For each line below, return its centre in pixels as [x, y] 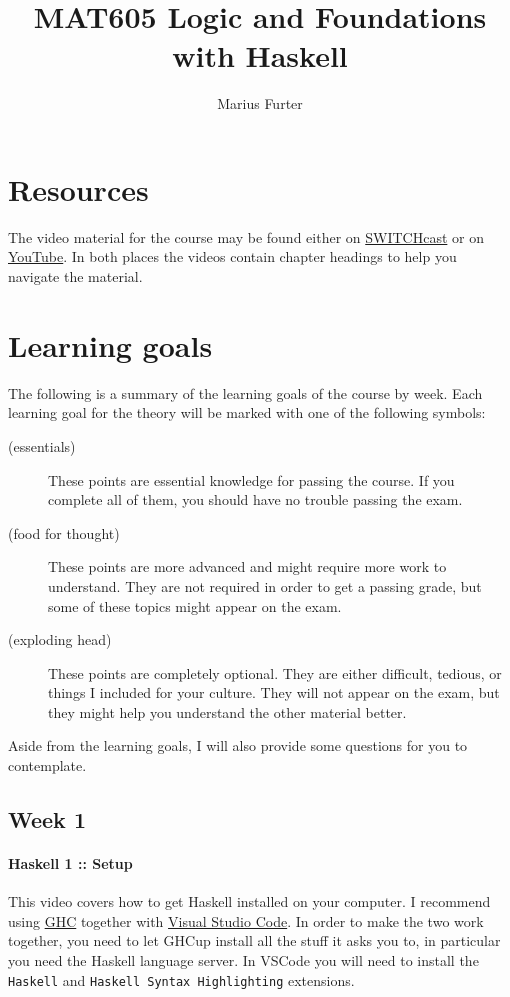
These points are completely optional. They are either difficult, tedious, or [275, 672]
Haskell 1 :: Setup [70, 863]
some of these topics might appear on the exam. [195, 605]
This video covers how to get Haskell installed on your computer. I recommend [249, 901]
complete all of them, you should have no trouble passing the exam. [255, 499]
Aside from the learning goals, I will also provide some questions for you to [238, 745]
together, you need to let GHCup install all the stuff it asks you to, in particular [254, 940]
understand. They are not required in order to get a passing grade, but [265, 585]
